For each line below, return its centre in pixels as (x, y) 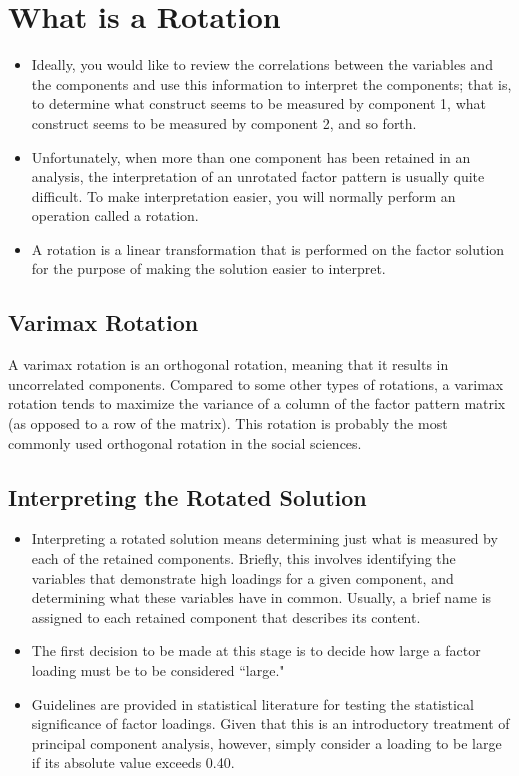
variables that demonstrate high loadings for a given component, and (242, 577)
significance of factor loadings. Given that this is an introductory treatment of (270, 723)
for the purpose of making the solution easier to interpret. (208, 268)
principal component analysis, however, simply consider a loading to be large (266, 742)
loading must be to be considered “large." (158, 670)
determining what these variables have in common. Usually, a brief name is (261, 597)
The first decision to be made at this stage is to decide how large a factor (256, 650)
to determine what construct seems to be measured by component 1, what (258, 103)
